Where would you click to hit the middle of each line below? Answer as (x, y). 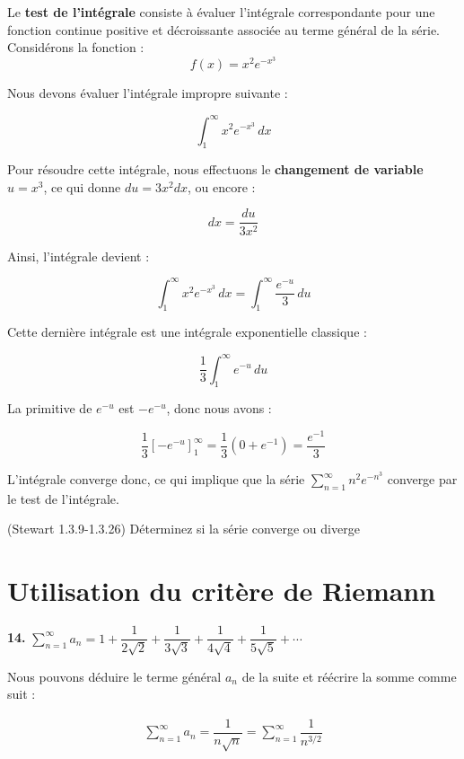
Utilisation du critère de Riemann (222, 591)
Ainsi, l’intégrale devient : (79, 256)
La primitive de (50, 408)
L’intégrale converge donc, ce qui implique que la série (156, 479)
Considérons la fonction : (76, 47)
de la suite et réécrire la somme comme (349, 676)
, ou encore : (221, 186)
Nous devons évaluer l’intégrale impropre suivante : (148, 93)
